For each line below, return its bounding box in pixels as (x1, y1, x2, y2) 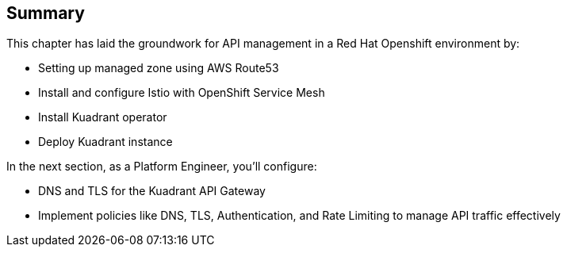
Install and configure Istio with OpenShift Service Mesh (38, 86, 325, 100)
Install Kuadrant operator (38, 110, 167, 125)
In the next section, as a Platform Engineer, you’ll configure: (6, 159, 317, 174)
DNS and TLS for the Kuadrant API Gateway (38, 184, 266, 198)
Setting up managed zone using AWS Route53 (38, 61, 279, 75)
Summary (6, 3, 85, 23)
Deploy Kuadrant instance (38, 135, 173, 149)
